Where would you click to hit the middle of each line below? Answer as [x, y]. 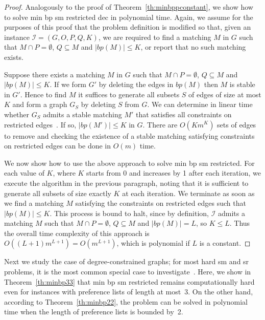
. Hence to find [43, 94]
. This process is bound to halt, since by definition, [129, 213]
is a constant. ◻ [225, 243]
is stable [242, 84]
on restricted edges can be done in [58, 146]
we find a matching [34, 203]
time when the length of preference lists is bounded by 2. [94, 312]
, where [64, 173]
